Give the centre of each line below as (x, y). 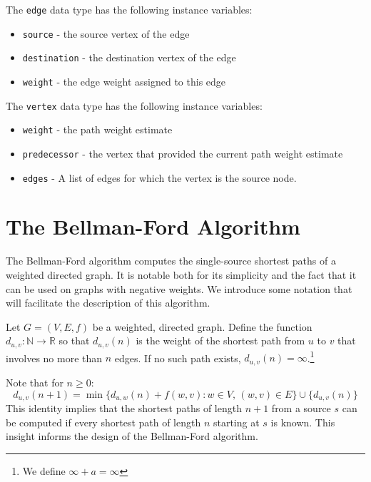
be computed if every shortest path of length (103, 422)
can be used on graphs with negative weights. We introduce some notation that (179, 288)
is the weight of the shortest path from (220, 340)
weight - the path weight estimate (97, 129)
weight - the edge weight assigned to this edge (124, 81)
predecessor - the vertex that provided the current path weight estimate (183, 153)
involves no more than (54, 358)
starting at (236, 422)
